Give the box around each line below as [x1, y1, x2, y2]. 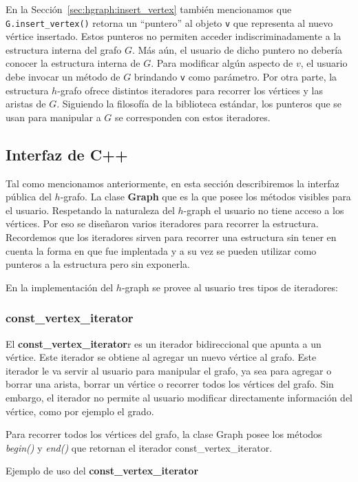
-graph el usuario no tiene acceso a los [183, 202, 344, 217]
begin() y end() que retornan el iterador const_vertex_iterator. [6, 440, 273, 454]
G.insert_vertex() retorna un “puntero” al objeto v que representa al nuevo [6, 15, 333, 30]
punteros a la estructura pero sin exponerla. [6, 257, 191, 271]
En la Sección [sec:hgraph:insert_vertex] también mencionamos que [6, 2, 292, 16]
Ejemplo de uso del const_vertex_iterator [6, 463, 199, 478]
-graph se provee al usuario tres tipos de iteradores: [121, 280, 338, 294]
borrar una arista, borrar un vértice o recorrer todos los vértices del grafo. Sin [6, 377, 334, 391]
